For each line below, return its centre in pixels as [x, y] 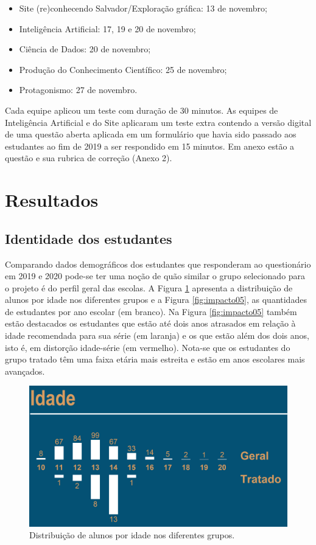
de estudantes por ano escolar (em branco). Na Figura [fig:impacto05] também [151, 311]
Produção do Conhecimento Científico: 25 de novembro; [123, 69]
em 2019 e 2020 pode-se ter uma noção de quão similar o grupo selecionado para [155, 276]
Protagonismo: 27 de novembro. [78, 90]
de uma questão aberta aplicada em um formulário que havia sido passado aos [151, 134]
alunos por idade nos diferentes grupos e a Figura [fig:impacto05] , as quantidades [156, 300]
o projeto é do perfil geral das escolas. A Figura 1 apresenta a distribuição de [149, 287]
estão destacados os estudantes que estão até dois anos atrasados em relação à [150, 323]
